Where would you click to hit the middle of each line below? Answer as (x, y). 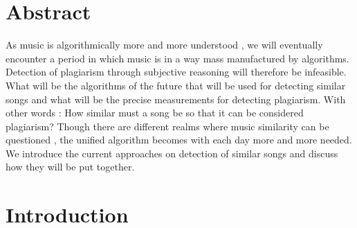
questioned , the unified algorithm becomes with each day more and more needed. (179, 140)
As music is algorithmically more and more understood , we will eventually (164, 45)
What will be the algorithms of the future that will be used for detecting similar (176, 85)
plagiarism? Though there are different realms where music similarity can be (167, 126)
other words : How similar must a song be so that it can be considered (155, 113)
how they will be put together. (70, 167)
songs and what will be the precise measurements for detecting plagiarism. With (176, 99)
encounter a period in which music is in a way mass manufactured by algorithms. (177, 58)
